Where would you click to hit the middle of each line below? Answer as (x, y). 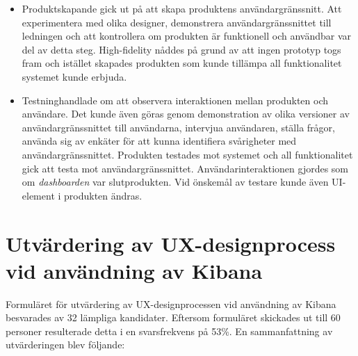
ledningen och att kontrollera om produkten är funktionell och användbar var (186, 36)
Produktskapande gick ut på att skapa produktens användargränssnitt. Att (182, 8)
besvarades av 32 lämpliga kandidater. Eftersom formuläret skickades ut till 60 (173, 317)
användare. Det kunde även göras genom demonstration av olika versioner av (186, 114)
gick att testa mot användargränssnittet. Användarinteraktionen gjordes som (185, 168)
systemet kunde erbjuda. (74, 76)
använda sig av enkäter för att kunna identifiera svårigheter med (159, 141)
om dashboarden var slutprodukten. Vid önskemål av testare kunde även (175, 182)
